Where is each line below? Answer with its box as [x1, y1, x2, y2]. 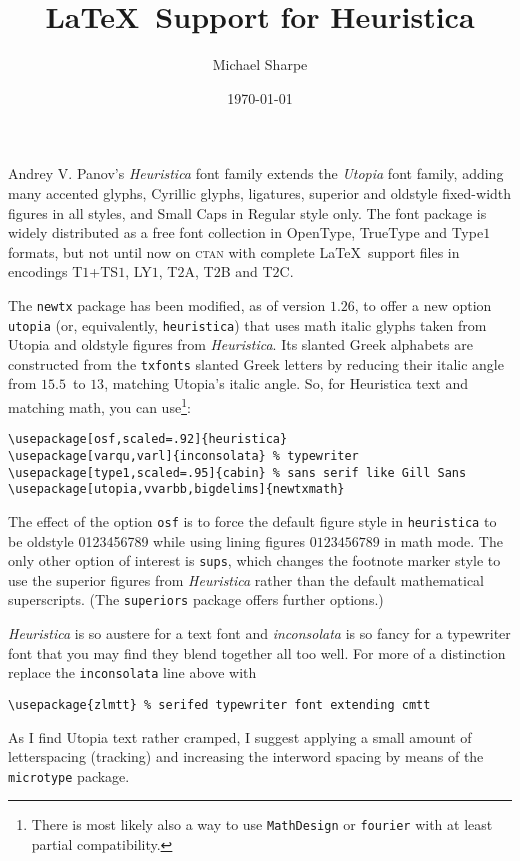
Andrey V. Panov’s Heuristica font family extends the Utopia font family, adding [8, 163, 504, 184]
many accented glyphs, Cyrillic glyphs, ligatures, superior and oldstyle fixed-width [8, 182, 512, 203]
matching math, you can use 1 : [8, 394, 191, 417]
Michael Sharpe [212, 54, 308, 75]
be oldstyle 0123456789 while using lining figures [8, 530, 306, 551]
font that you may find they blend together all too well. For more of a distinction [8, 642, 506, 663]
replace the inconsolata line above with [8, 662, 257, 683]
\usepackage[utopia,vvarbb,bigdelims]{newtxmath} [8, 482, 345, 497]
